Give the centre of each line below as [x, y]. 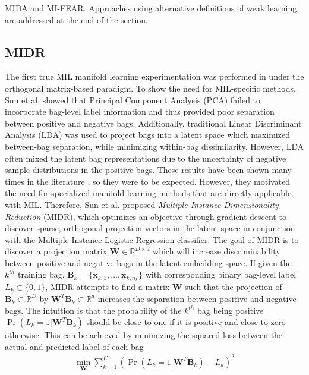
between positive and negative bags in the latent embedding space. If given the [148, 262]
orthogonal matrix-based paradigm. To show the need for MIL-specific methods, [150, 88]
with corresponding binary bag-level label [221, 274]
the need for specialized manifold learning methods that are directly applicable [148, 193]
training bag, [41, 274]
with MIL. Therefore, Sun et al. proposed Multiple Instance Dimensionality [142, 204]
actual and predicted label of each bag [74, 346]
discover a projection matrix [56, 251]
